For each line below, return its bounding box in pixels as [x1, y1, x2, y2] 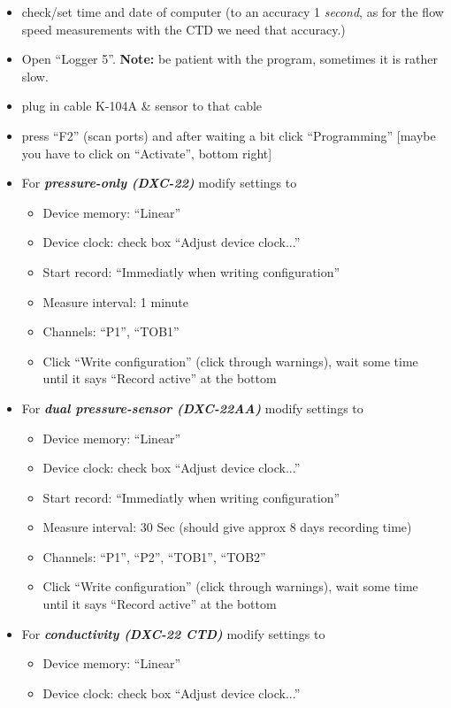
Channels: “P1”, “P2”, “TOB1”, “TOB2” [42, 547, 266, 566]
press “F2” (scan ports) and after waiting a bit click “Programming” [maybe [21, 126, 436, 144]
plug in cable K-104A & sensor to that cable [21, 96, 263, 115]
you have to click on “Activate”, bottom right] [21, 143, 272, 162]
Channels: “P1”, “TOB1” [42, 322, 180, 341]
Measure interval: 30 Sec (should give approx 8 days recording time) [42, 518, 412, 536]
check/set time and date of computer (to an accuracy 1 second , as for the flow [21, 3, 444, 20]
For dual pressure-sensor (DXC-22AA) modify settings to [21, 398, 363, 417]
